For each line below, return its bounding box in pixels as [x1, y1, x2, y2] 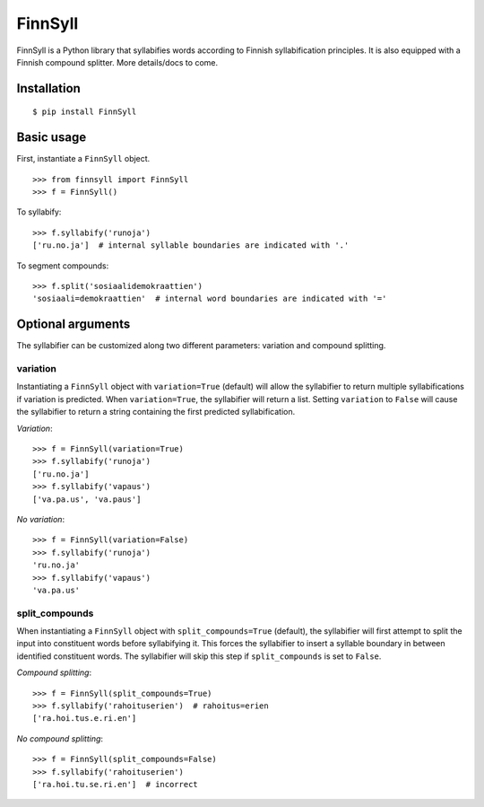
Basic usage [16, 130, 87, 145]
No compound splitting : [16, 732, 103, 744]
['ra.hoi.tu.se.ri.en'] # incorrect [32, 779, 199, 789]
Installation [16, 81, 81, 96]
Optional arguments [16, 317, 131, 332]
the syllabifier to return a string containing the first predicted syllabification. [16, 407, 296, 417]
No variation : [16, 513, 65, 524]
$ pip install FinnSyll [32, 107, 137, 117]
